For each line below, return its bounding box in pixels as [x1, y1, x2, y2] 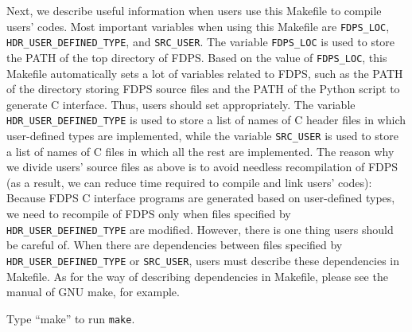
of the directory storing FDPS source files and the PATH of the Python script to [6, 80, 400, 97]
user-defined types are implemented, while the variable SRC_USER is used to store [6, 127, 398, 143]
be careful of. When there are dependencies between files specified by [6, 236, 343, 253]
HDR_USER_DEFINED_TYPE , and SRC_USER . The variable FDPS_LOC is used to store [6, 33, 395, 50]
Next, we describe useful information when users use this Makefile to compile [6, 2, 382, 18]
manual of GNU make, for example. [6, 283, 180, 300]
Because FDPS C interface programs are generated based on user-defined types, [6, 189, 395, 206]
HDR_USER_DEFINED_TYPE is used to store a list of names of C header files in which [6, 111, 406, 128]
